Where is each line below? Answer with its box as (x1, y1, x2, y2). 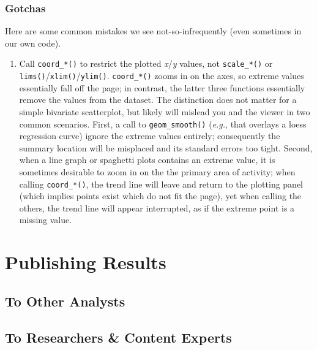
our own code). (5, 36, 61, 49)
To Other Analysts (5, 291, 125, 310)
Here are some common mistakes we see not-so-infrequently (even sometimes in (5, 25, 302, 37)
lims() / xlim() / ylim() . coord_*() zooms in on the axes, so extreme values (19, 69, 304, 82)
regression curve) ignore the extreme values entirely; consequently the (19, 129, 280, 142)
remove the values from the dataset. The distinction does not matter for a (19, 93, 297, 106)
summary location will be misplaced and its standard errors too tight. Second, (19, 141, 313, 154)
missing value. (19, 213, 72, 226)
